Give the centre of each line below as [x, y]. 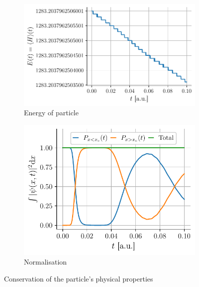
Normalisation [46, 262]
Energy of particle [51, 113]
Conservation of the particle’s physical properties [79, 278]
